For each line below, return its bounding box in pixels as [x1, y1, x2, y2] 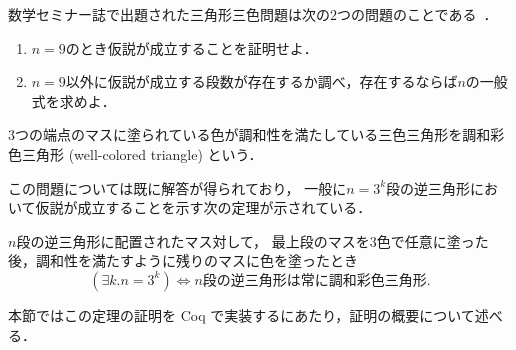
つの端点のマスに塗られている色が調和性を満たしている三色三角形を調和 [15, 124, 491, 145]
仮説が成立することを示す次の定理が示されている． [35, 197, 372, 218]
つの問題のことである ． [337, 4, 498, 24]
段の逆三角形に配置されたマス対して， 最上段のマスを [16, 230, 370, 251]
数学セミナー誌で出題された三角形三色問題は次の [8, 4, 330, 24]
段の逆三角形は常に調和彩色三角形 [202, 273, 427, 288]
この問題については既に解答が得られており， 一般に [8, 177, 347, 198]
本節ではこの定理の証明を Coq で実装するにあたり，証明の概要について [8, 304, 475, 325]
